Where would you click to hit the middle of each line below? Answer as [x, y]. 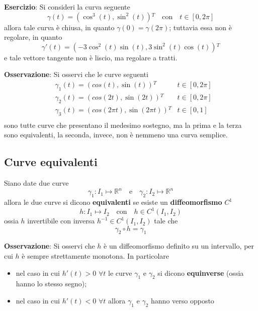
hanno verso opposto [183, 301]
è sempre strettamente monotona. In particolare [96, 256]
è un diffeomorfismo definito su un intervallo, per [179, 246]
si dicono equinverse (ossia [201, 273]
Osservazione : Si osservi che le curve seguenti [76, 74]
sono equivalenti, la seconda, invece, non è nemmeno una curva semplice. [116, 135]
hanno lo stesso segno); [51, 284]
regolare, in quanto [33, 37]
